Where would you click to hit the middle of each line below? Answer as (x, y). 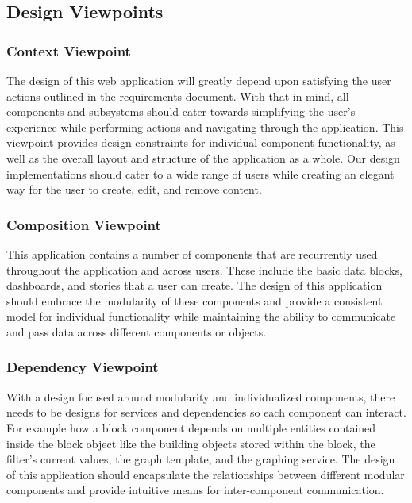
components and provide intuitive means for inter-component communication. (195, 490)
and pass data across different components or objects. (137, 331)
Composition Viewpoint (84, 224)
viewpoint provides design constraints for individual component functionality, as (201, 142)
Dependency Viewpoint (83, 367)
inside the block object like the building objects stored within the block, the (191, 443)
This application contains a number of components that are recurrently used (192, 253)
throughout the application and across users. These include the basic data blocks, (204, 269)
